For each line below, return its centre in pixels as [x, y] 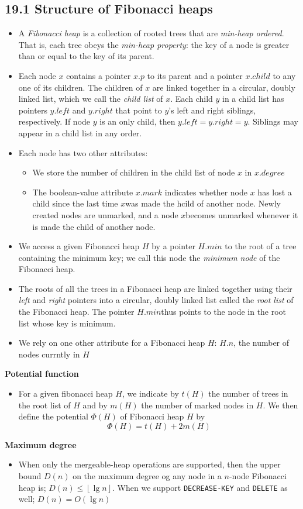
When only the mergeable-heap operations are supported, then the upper [149, 464]
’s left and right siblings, [212, 110]
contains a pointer [99, 75]
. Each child [192, 99]
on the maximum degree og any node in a [147, 476]
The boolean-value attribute [83, 192]
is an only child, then [137, 121]
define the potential [53, 416]
